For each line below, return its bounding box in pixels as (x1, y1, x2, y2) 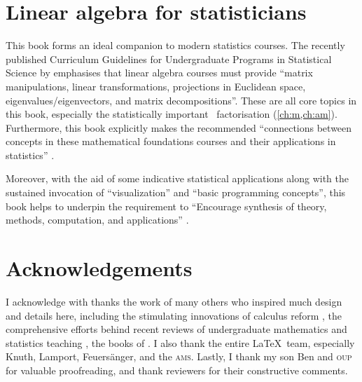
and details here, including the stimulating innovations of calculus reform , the (6, 308, 342, 322)
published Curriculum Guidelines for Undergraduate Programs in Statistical (6, 51, 332, 66)
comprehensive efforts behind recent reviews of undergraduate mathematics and (6, 322, 347, 336)
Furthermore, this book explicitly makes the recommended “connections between (6, 120, 352, 135)
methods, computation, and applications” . (6, 212, 189, 227)
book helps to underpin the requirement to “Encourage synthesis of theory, (6, 198, 327, 213)
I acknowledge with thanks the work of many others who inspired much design (6, 294, 342, 308)
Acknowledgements (6, 254, 193, 282)
